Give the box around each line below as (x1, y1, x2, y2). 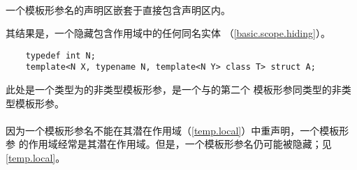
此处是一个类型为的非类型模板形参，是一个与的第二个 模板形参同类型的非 (6, 82, 342, 97)
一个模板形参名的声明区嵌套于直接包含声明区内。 (6, 2, 231, 17)
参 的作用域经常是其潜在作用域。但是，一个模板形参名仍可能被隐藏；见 (6, 137, 332, 151)
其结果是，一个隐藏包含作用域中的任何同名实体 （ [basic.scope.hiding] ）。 (6, 26, 330, 40)
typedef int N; (25, 50, 96, 61)
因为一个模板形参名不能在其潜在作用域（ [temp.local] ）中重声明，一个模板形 (6, 123, 349, 137)
